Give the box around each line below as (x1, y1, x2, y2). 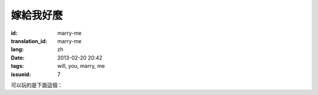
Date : (11, 54, 25, 61)
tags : (11, 63, 24, 70)
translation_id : (11, 37, 47, 44)
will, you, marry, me (57, 63, 105, 70)
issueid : (11, 71, 31, 78)
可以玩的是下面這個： (11, 81, 63, 89)
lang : (11, 46, 24, 53)
